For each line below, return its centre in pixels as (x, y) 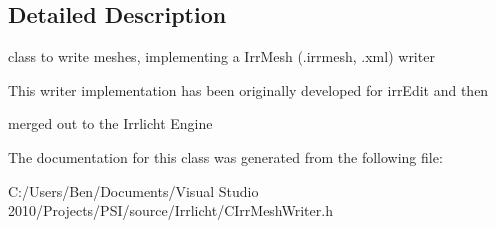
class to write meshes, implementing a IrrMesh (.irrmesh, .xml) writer (221, 56)
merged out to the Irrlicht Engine (110, 123)
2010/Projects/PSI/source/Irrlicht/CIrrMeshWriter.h (170, 210)
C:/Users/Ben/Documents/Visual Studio (133, 190)
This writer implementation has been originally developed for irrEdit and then (248, 89)
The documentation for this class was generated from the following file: (225, 156)
